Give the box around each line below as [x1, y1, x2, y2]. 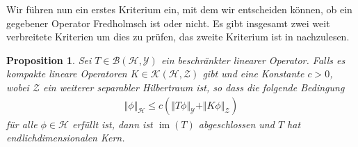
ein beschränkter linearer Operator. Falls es [161, 52, 345, 67]
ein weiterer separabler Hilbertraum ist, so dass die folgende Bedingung [43, 79, 345, 94]
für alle [6, 116, 38, 131]
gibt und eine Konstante [202, 66, 304, 81]
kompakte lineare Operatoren [6, 66, 127, 81]
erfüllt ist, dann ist [72, 116, 153, 131]
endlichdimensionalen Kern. [6, 130, 125, 145]
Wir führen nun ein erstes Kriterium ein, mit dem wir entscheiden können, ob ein [6, 2, 352, 16]
